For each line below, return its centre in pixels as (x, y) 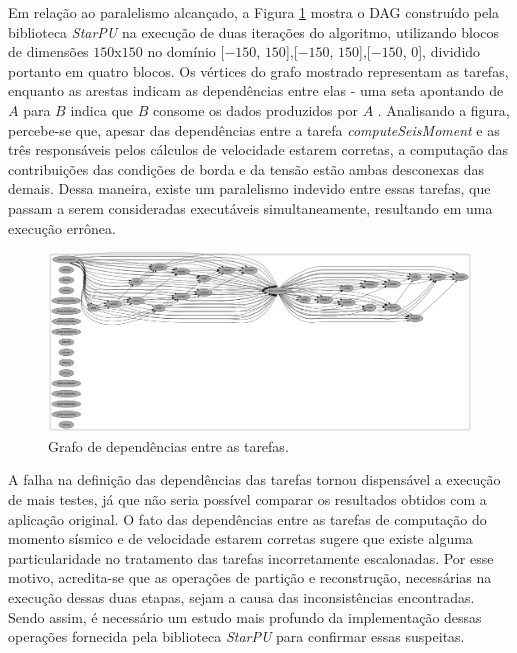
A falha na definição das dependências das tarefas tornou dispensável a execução (254, 479)
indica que (102, 109)
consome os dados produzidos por (255, 109)
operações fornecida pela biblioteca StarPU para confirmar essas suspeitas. (236, 636)
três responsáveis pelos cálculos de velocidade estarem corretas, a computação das (258, 149)
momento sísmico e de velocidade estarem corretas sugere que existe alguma (240, 538)
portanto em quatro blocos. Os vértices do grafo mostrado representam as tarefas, (258, 70)
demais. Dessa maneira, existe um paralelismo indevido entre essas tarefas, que (249, 188)
